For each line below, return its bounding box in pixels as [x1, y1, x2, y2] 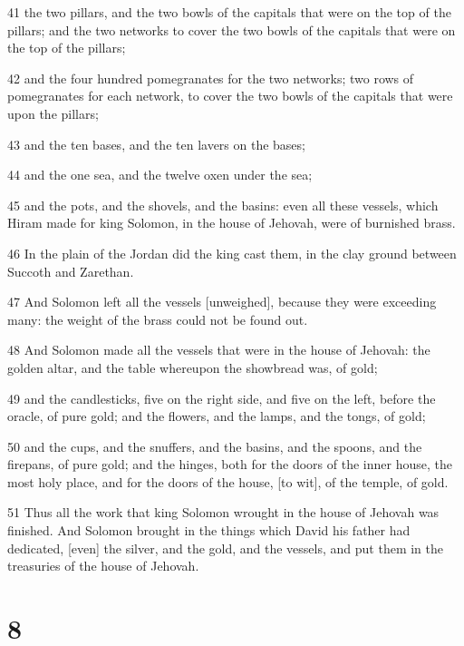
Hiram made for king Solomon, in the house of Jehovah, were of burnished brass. [7, 213, 456, 232]
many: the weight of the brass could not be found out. [7, 309, 308, 328]
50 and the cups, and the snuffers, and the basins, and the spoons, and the [7, 436, 422, 455]
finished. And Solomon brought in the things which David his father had [7, 521, 411, 540]
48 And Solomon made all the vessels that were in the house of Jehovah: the [7, 340, 430, 359]
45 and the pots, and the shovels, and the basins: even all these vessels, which [7, 195, 439, 214]
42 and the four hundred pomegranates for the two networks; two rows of [7, 68, 414, 87]
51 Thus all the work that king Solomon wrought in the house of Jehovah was [7, 503, 440, 522]
